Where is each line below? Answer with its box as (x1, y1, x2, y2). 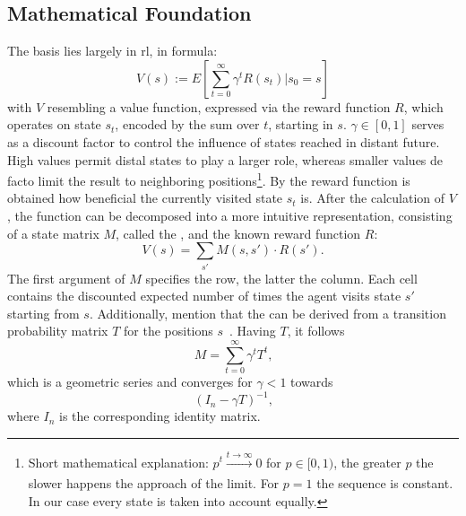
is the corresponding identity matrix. (58, 407, 261, 425)
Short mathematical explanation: (28, 452, 209, 471)
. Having (229, 321, 276, 340)
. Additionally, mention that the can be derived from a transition (89, 303, 446, 322)
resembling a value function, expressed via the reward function (47, 97, 391, 116)
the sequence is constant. (316, 473, 453, 492)
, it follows (287, 321, 345, 340)
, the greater (333, 452, 401, 471)
